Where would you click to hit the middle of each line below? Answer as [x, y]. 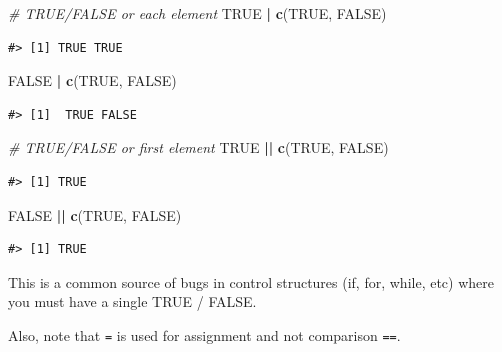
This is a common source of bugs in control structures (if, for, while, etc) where [251, 281]
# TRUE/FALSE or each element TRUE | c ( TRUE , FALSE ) [197, 13]
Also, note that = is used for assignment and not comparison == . [204, 334]
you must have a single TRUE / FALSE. [132, 301]
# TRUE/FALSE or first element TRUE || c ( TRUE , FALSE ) [198, 147]
